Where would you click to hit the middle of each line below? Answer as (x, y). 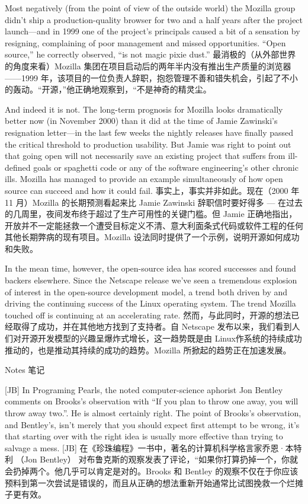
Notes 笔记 (25, 370)
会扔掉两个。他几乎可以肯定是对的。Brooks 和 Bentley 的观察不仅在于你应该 (152, 470)
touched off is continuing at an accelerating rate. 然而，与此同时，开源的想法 (148, 315)
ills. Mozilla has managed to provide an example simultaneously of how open (144, 179)
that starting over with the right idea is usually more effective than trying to (144, 436)
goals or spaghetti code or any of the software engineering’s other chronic (166, 167)
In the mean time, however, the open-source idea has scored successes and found (150, 268)
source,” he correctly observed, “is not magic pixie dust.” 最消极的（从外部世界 (150, 54)
